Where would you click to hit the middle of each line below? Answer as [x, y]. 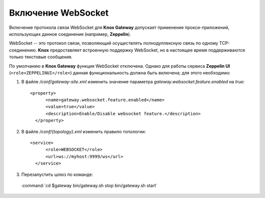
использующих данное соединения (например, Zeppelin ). [70, 34]
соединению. [23, 50]
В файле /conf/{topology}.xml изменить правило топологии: [84, 131]
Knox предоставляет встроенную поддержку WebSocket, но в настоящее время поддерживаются [142, 50]
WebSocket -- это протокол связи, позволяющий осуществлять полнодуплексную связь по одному [114, 43]
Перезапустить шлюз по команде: [57, 174]
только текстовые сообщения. [41, 57]
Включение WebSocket [59, 13]
